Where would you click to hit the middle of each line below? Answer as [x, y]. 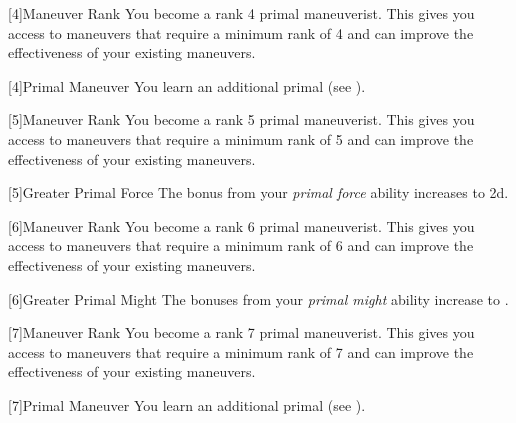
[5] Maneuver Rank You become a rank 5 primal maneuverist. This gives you [241, 119]
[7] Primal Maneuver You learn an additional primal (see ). [187, 404]
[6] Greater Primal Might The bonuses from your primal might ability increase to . [258, 298]
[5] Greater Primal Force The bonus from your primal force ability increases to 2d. [258, 192]
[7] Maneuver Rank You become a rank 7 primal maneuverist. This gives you [241, 332]
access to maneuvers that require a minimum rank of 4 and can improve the [241, 32]
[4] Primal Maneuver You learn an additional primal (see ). [187, 85]
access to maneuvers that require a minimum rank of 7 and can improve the [241, 351]
